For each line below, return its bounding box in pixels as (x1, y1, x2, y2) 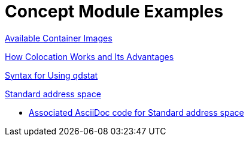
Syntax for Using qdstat (5, 70, 98, 80)
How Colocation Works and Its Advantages (5, 51, 174, 62)
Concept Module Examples (5, 1, 223, 22)
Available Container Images (5, 32, 113, 43)
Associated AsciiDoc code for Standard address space (29, 107, 244, 118)
